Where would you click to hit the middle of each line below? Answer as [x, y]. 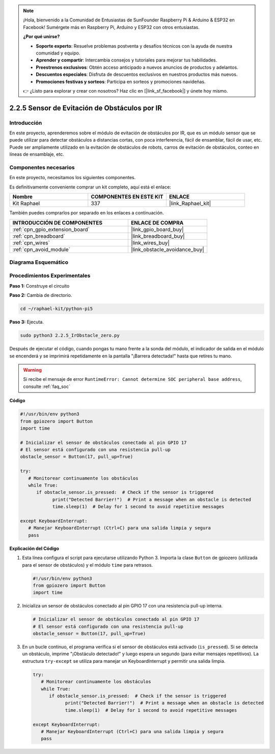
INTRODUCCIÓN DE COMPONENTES [58, 222]
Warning [32, 370]
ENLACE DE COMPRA [157, 222]
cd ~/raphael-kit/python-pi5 [57, 309]
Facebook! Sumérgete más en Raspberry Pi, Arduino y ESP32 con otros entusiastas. [111, 27]
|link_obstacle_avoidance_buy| [168, 249]
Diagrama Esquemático [39, 262]
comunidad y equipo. [58, 53]
